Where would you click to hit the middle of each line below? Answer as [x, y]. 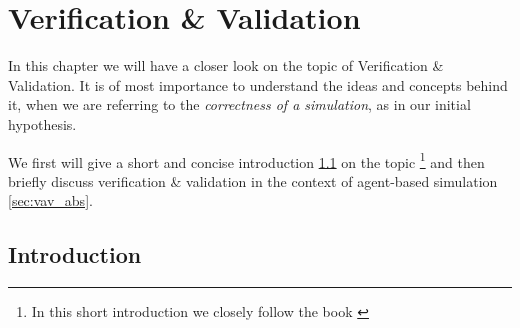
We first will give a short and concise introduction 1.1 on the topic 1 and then [246, 160]
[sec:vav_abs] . [50, 200]
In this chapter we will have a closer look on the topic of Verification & [226, 65]
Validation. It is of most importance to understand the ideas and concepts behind [258, 84]
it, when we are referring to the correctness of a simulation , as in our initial [239, 104]
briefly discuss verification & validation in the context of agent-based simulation [253, 180]
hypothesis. [42, 123]
